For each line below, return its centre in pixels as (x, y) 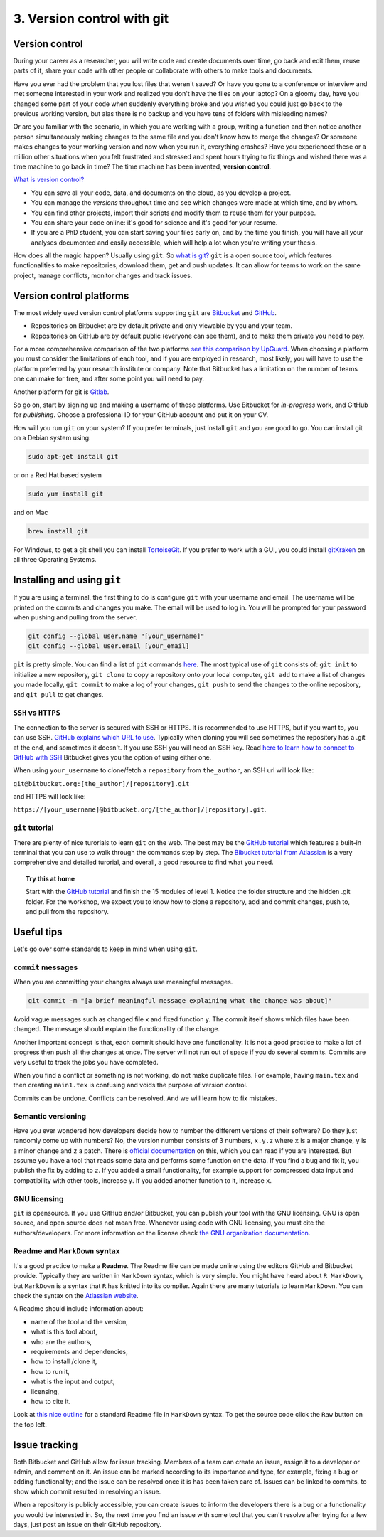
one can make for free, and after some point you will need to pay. (109, 379)
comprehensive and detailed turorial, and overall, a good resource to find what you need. (143, 862)
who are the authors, (62, 1341)
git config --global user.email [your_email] (109, 646)
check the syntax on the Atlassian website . (76, 1296)
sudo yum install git (66, 494)
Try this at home (50, 878)
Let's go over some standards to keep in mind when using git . (106, 949)
